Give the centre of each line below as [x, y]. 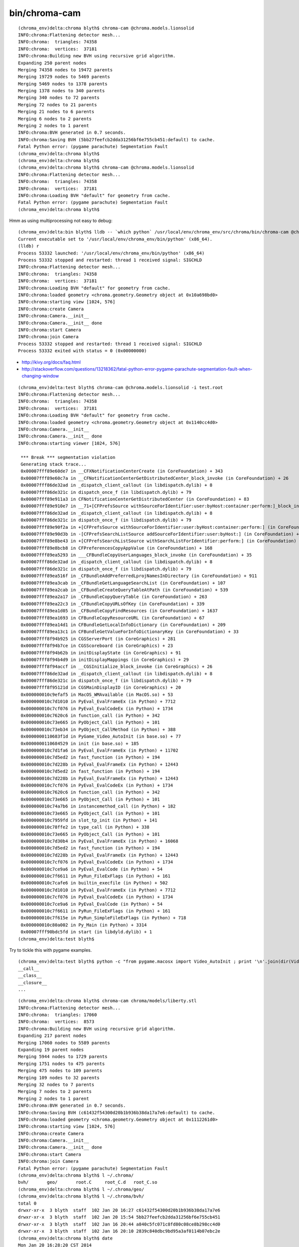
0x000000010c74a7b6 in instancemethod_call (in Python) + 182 [98, 806]
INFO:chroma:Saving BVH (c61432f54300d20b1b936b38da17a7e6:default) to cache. [117, 1113]
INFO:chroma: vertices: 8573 [56, 1022]
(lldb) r [29, 246]
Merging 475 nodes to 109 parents [60, 1071]
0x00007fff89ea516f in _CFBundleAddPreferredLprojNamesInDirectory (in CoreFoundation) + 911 [139, 576]
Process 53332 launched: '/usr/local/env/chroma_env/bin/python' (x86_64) [111, 253]
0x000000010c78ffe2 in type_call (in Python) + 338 [85, 827]
